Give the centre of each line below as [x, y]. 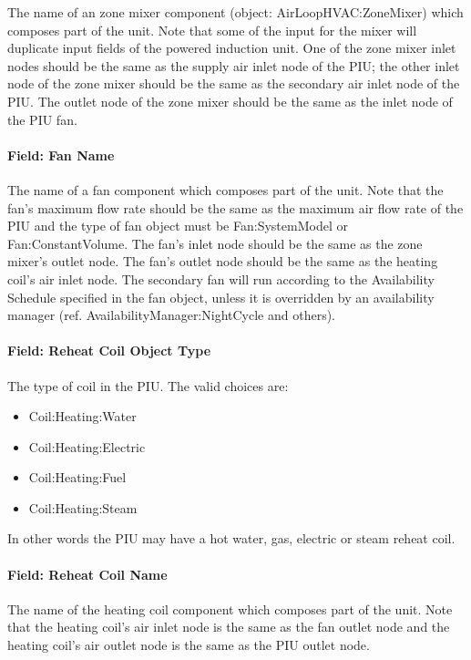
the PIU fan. [42, 119]
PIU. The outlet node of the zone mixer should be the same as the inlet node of [230, 101]
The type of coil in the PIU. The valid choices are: [148, 385]
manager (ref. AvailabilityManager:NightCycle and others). [171, 315]
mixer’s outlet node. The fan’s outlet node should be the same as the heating [223, 261]
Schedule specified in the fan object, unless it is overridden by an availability [221, 297]
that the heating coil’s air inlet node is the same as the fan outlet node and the [229, 627]
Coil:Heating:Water [82, 416]
